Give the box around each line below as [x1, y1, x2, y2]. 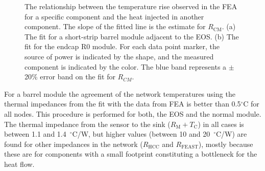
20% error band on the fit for [25, 71, 115, 82]
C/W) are [216, 129, 247, 139]
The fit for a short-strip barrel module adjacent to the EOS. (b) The [25, 31, 239, 41]
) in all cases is [198, 118, 244, 129]
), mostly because [198, 138, 253, 149]
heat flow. [4, 158, 35, 169]
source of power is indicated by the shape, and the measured [25, 51, 214, 61]
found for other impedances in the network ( [4, 138, 143, 149]
